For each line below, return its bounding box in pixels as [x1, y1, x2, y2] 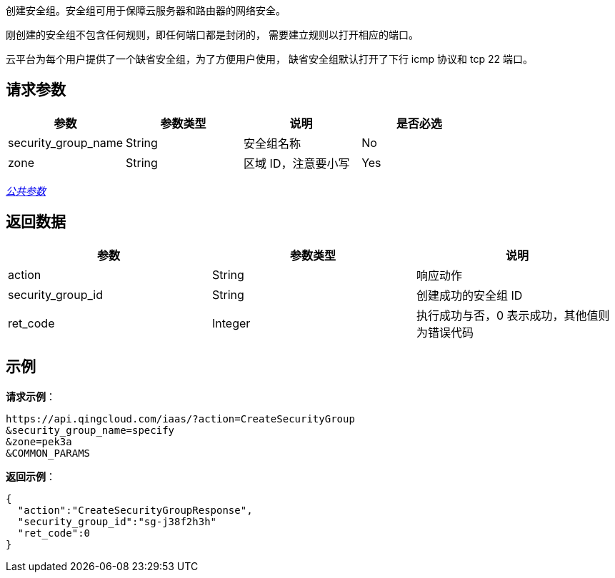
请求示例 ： [6, 390, 56, 402]
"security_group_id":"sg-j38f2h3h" [17, 515, 217, 527]
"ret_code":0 [17, 527, 91, 539]
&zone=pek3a [6, 435, 72, 447]
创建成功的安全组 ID [416, 288, 523, 303]
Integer [211, 315, 251, 330]
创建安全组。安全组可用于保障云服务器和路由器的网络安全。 [6, 4, 286, 16]
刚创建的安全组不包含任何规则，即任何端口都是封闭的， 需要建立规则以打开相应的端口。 [6, 29, 419, 41]
